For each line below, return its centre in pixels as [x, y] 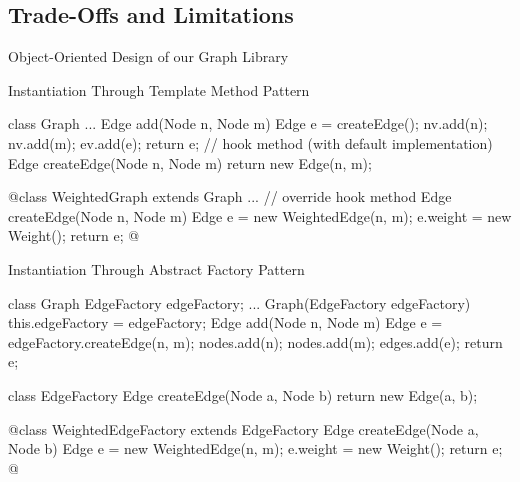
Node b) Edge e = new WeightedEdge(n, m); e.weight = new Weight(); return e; [255, 448]
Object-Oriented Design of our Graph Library [148, 56]
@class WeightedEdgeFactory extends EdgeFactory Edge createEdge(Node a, [243, 428]
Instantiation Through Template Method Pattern [159, 89]
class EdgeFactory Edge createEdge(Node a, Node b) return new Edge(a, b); [243, 394]
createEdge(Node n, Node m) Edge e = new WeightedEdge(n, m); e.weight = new [260, 215]
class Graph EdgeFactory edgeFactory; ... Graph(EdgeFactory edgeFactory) [239, 302]
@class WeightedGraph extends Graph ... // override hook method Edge [230, 196]
